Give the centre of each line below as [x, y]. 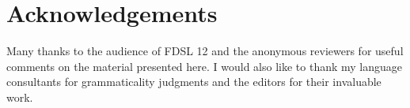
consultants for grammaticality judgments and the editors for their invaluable [194, 82]
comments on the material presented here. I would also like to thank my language [205, 66]
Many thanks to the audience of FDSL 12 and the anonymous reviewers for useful [205, 51]
